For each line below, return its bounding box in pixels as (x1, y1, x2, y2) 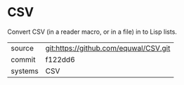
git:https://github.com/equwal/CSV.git (45, 43, 171, 53)
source (11, 43, 34, 53)
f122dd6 (45, 54, 75, 64)
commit (11, 54, 36, 64)
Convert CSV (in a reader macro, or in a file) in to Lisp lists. (7, 27, 178, 36)
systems (11, 66, 39, 76)
